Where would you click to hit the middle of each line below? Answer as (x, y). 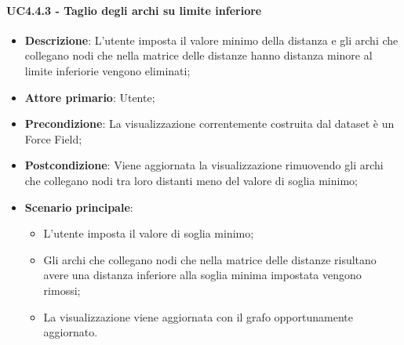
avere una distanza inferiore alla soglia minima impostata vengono (202, 275)
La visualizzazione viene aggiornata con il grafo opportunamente (198, 316)
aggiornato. (71, 332)
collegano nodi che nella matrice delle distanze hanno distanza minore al (198, 55)
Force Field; (53, 138)
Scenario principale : (79, 207)
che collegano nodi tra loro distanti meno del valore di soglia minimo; (191, 180)
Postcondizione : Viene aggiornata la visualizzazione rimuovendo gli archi (204, 165)
